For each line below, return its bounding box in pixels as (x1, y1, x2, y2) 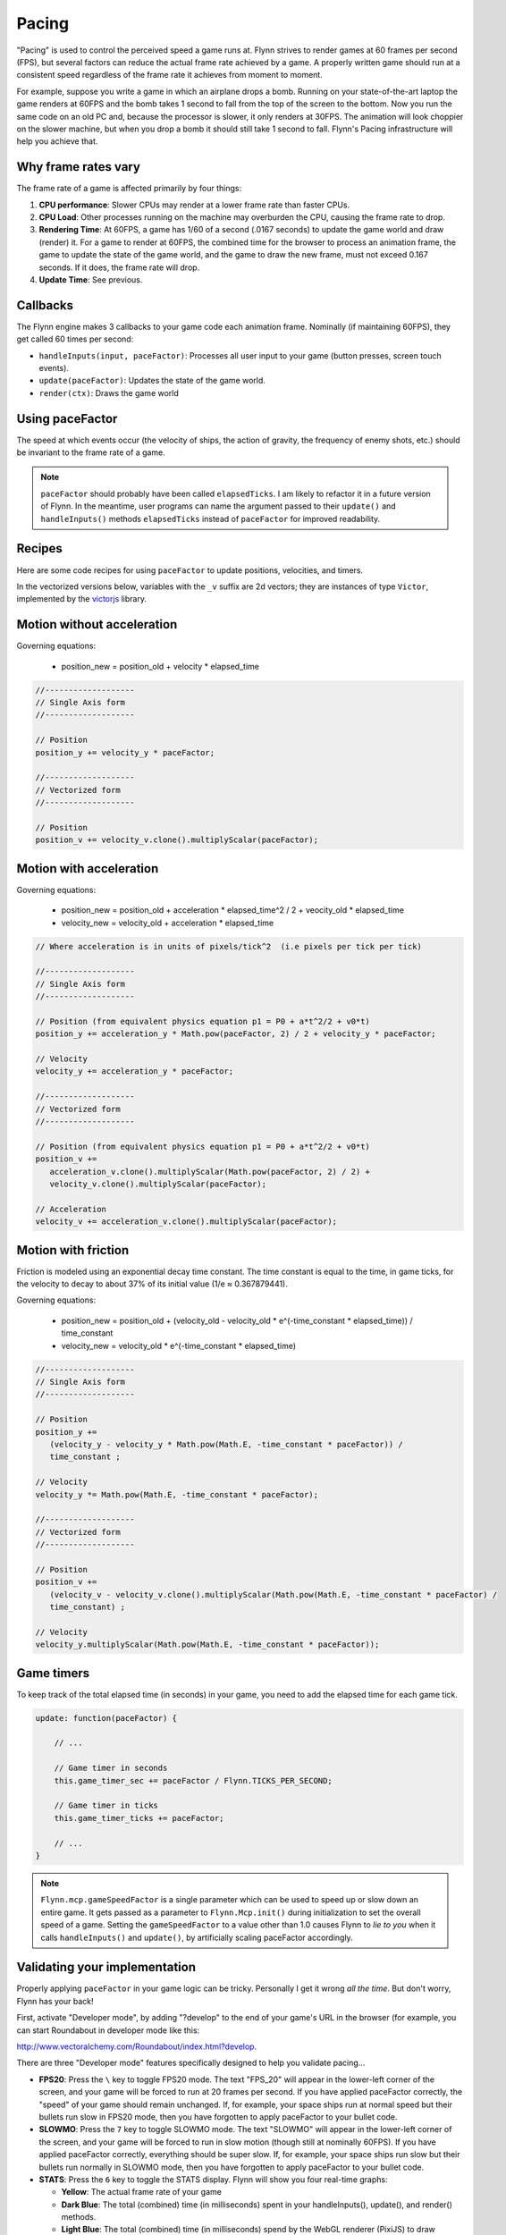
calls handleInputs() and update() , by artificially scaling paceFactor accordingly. (40, 1932, 353, 1943)
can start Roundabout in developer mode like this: (16, 2025, 200, 2036)
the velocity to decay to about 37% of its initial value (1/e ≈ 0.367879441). (16, 1278, 288, 1289)
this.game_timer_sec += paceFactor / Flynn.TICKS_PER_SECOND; (54, 1775, 333, 1785)
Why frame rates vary (16, 159, 140, 174)
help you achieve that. (16, 136, 98, 147)
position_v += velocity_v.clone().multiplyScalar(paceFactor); (35, 835, 319, 845)
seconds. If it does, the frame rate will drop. (38, 262, 200, 273)
